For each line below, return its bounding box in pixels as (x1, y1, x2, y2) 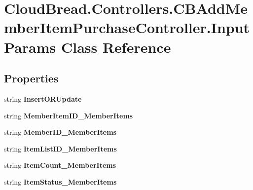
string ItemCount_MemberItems (4, 160, 116, 170)
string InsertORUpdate (4, 93, 82, 104)
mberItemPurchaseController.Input (4, 17, 250, 38)
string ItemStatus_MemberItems (4, 176, 117, 187)
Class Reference (61, 37, 171, 57)
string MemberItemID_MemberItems (4, 110, 133, 120)
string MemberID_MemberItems (4, 127, 116, 137)
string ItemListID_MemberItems (4, 143, 117, 153)
